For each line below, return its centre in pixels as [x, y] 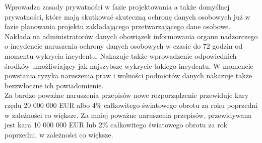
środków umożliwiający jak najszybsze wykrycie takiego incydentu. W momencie [129, 65]
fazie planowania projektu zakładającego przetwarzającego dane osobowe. [118, 26]
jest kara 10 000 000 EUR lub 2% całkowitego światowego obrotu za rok [116, 125]
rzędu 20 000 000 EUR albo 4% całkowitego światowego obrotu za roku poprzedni [131, 105]
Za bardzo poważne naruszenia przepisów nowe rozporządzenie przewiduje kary [127, 95]
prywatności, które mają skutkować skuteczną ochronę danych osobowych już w [127, 16]
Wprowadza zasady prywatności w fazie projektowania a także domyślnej [117, 7]
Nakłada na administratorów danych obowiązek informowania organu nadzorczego [131, 36]
